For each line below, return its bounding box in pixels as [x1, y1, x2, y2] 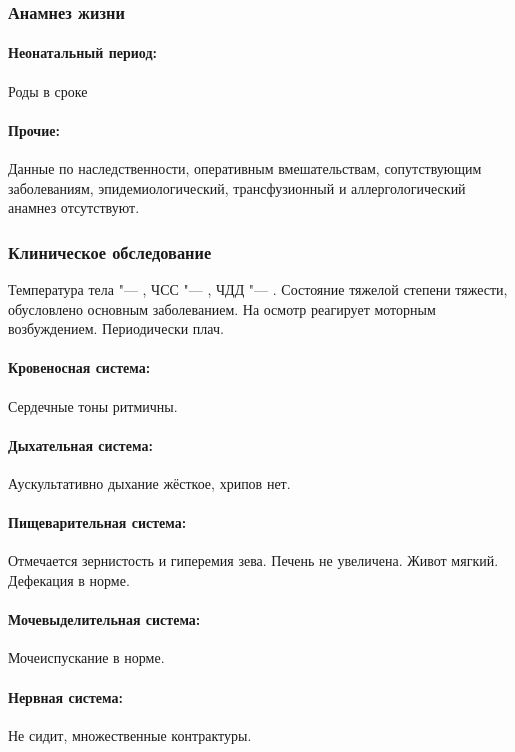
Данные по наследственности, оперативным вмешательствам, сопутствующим [8, 158, 482, 179]
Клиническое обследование [8, 239, 212, 264]
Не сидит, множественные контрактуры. [8, 724, 252, 745]
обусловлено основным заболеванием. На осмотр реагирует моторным [8, 298, 436, 319]
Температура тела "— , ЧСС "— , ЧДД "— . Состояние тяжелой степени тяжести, [8, 279, 508, 300]
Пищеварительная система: [8, 512, 187, 533]
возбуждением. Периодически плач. [8, 318, 224, 339]
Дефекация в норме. [8, 569, 130, 590]
